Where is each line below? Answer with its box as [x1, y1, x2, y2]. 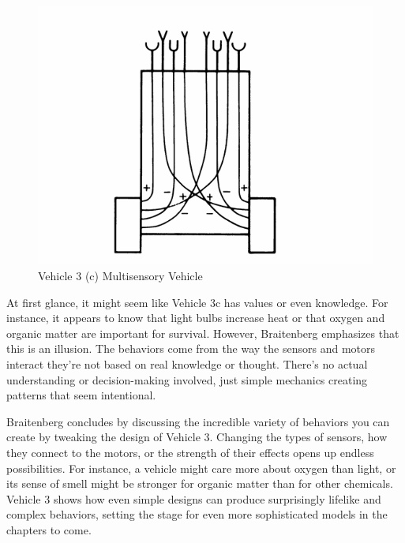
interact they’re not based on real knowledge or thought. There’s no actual [6, 355, 368, 372]
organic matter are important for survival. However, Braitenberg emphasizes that [6, 324, 399, 341]
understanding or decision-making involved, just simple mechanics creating [6, 371, 368, 388]
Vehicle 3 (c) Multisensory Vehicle [38, 267, 203, 283]
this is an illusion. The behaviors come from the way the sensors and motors [6, 340, 376, 357]
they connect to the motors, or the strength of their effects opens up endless [6, 444, 374, 460]
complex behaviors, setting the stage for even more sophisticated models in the [6, 506, 388, 522]
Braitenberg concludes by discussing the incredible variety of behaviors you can [6, 413, 390, 429]
